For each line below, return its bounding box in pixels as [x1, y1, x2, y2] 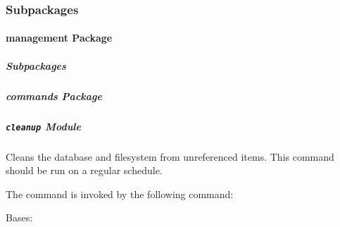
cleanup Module [6, 118, 81, 133]
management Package [6, 30, 113, 45]
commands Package [6, 88, 102, 103]
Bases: [6, 210, 33, 225]
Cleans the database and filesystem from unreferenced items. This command [6, 149, 334, 164]
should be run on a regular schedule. [6, 163, 163, 178]
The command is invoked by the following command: [6, 186, 234, 201]
